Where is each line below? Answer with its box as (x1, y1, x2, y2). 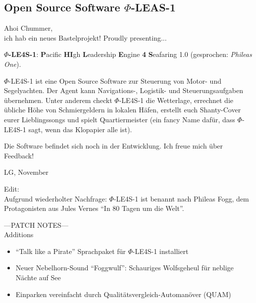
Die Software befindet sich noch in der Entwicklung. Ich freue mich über (4, 141, 223, 151)
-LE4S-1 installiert (132, 246, 189, 256)
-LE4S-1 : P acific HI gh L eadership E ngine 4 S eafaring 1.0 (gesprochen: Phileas (8, 49, 252, 59)
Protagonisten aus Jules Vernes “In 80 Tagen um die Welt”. (4, 203, 184, 213)
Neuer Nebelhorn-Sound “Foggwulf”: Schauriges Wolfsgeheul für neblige (15, 262, 234, 273)
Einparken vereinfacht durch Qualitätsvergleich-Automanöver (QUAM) (15, 289, 231, 299)
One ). (4, 58, 21, 69)
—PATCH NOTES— (4, 219, 68, 230)
